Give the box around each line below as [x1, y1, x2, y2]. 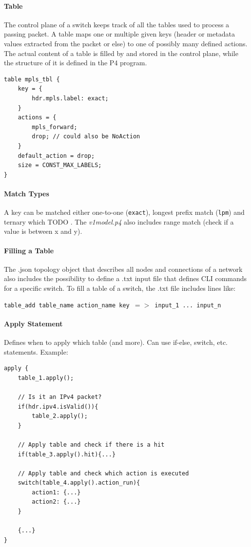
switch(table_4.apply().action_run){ [18, 479, 140, 487]
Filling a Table [4, 245, 54, 255]
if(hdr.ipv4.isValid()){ [18, 403, 98, 410]
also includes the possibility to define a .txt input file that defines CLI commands [4, 273, 247, 283]
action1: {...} [32, 489, 81, 496]
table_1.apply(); [18, 374, 74, 381]
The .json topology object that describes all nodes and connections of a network [4, 264, 243, 274]
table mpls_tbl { [4, 75, 60, 83]
